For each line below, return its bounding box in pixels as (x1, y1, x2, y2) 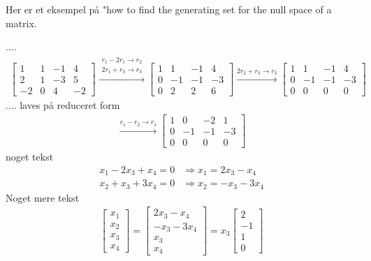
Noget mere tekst (6, 190, 80, 204)
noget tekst (6, 149, 54, 164)
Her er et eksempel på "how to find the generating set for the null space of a (6, 2, 332, 16)
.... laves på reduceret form (6, 98, 120, 112)
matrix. (6, 15, 37, 30)
